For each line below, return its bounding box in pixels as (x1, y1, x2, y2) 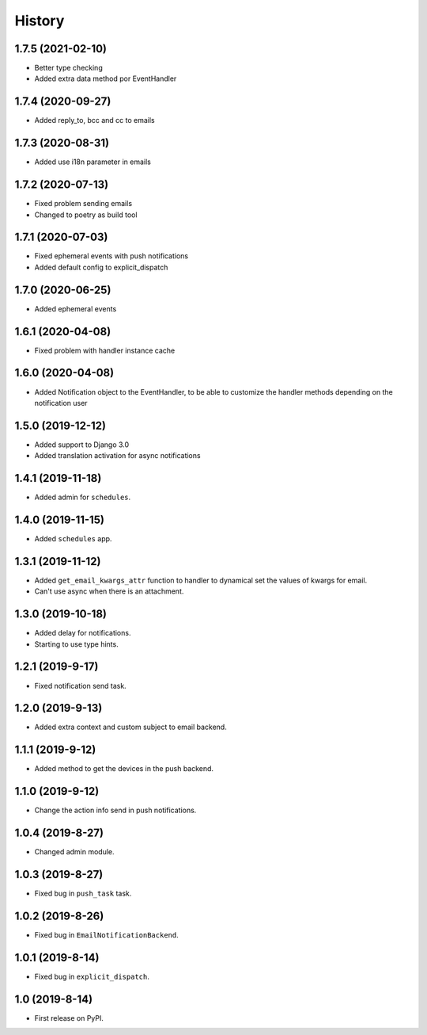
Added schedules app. (34, 534, 112, 544)
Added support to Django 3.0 (34, 440, 130, 449)
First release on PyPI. (34, 1013, 104, 1022)
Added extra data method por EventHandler (34, 74, 177, 83)
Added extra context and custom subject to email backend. (34, 722, 227, 732)
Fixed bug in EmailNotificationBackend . (34, 930, 179, 940)
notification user (34, 398, 88, 407)
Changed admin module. (34, 847, 115, 857)
